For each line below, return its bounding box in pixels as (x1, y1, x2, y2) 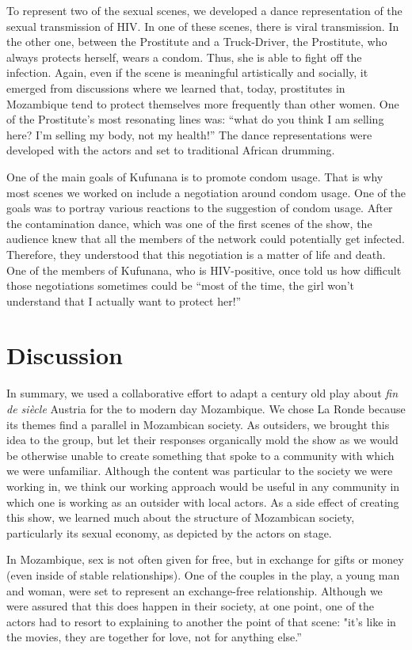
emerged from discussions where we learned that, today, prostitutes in (6, 79, 345, 96)
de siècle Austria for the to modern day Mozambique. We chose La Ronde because (6, 401, 406, 416)
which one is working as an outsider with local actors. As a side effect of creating (6, 493, 399, 510)
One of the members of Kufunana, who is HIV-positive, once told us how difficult (6, 261, 402, 278)
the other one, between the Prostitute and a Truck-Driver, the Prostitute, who (6, 33, 387, 50)
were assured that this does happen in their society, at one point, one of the (6, 598, 375, 614)
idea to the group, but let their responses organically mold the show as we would (6, 431, 399, 448)
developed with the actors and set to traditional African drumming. (6, 142, 335, 158)
